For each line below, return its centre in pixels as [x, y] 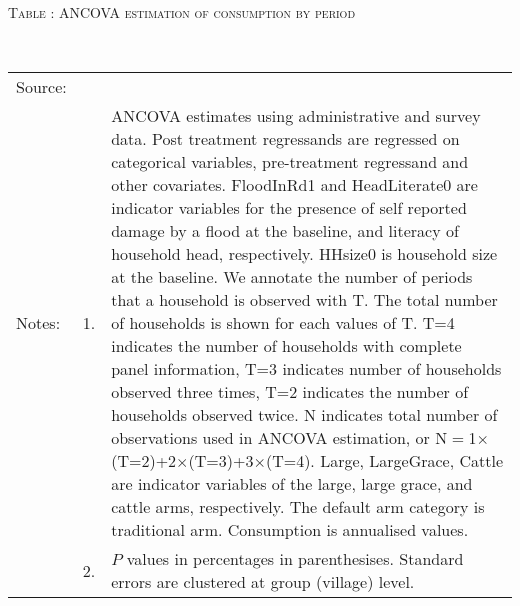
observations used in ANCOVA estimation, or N [279, 438]
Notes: [38, 323]
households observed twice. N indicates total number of [304, 415]
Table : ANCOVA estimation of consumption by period [182, 12]
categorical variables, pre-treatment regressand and [290, 162]
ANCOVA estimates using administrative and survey [296, 116]
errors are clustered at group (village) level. [263, 582]
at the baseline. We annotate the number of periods [292, 277]
